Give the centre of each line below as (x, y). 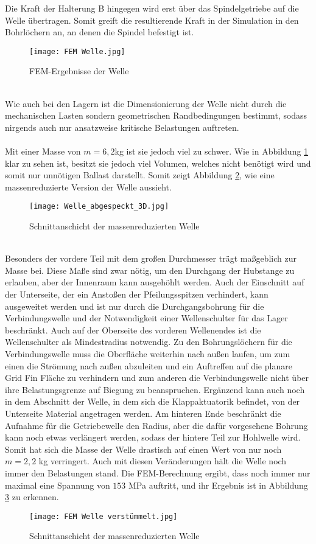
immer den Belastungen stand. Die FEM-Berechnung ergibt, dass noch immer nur (158, 473)
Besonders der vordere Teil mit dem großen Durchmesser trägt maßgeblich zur (151, 258)
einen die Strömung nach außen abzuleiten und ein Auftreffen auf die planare (149, 365)
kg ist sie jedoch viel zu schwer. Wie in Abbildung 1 (212, 151)
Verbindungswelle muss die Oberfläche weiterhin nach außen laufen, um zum (148, 353)
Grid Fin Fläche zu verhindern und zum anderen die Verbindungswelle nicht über (157, 378)
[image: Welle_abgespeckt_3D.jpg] (99, 207)
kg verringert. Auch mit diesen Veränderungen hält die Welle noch (163, 461)
